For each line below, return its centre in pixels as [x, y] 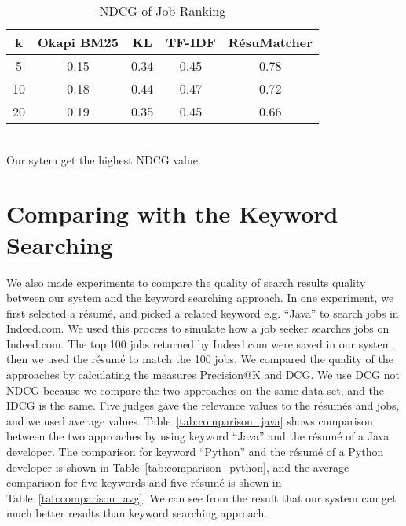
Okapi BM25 [78, 42]
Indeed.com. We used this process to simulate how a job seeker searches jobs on [198, 328]
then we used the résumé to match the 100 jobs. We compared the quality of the [200, 359]
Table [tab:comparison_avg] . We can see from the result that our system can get [201, 497]
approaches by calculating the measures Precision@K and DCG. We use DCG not [203, 375]
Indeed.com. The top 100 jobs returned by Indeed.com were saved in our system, [201, 343]
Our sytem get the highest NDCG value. [104, 159]
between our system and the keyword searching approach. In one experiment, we [200, 298]
